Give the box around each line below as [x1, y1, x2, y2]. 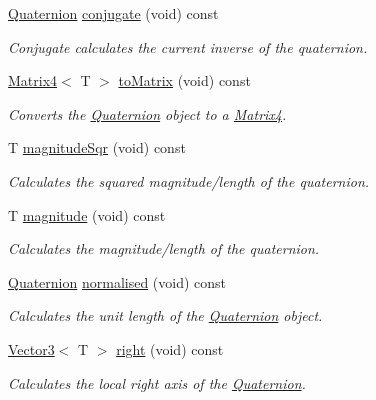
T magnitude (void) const [8, 204, 166, 225]
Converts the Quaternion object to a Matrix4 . [8, 103, 287, 124]
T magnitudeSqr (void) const [8, 137, 186, 158]
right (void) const [116, 338, 224, 359]
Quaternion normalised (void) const [8, 271, 227, 292]
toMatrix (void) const [118, 70, 251, 91]
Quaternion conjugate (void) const [8, 3, 219, 23]
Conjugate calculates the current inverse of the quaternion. [8, 36, 368, 57]
